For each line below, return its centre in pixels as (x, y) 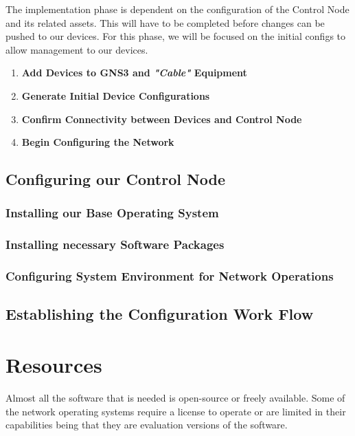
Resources (54, 365)
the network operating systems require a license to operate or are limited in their (176, 411)
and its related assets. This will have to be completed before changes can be (165, 22)
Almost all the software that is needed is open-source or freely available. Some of (175, 397)
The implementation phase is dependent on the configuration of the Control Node (177, 9)
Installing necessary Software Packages (115, 244)
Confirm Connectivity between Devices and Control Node (162, 119)
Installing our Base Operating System (112, 213)
